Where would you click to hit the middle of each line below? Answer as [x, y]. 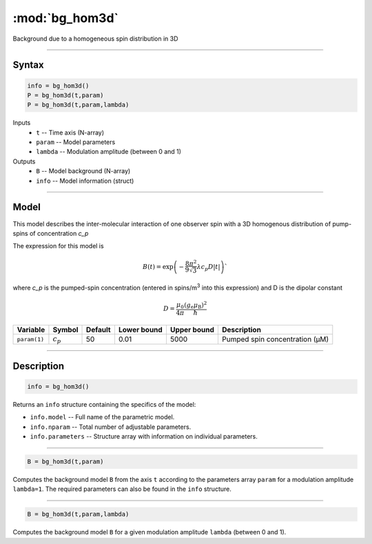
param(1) [31, 339]
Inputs [22, 123]
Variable [31, 330]
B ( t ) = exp [158, 266]
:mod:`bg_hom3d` [66, 18]
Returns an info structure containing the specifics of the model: [104, 404]
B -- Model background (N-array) [83, 171]
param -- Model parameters [76, 142]
